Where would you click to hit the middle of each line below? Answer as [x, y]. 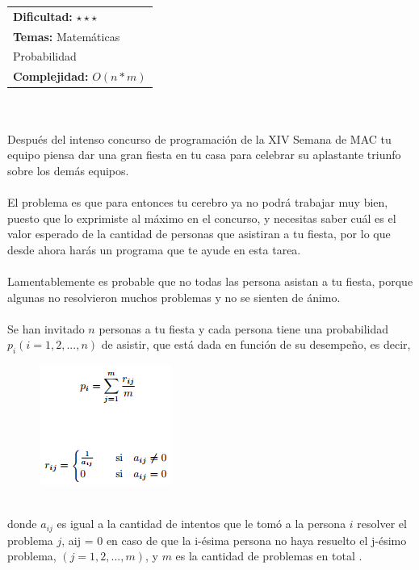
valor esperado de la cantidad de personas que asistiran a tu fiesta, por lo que [199, 234]
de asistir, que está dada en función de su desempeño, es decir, [256, 344]
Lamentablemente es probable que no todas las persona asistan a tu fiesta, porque [210, 281]
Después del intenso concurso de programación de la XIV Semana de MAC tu [199, 138]
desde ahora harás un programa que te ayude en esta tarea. [154, 249]
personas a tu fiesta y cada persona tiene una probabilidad [244, 328]
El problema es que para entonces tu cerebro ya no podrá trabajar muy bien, [198, 201]
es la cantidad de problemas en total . [269, 556]
